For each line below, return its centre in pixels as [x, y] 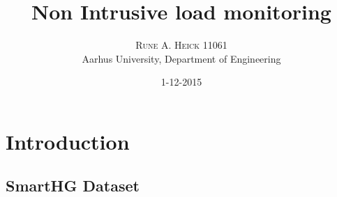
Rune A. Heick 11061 [181, 45]
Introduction [68, 141]
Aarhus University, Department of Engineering [181, 58]
